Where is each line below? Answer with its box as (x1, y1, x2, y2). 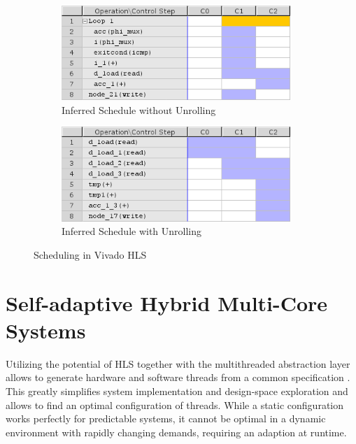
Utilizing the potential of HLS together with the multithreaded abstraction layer (6, 356, 350, 371)
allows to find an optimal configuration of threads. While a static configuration (6, 397, 344, 412)
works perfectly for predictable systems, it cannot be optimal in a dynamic (6, 411, 326, 426)
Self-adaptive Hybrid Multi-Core (6, 288, 328, 317)
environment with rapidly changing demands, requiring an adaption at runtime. (6, 424, 347, 439)
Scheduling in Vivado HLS (34, 247, 147, 262)
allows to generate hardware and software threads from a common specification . (6, 370, 350, 385)
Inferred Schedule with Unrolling (62, 224, 202, 238)
